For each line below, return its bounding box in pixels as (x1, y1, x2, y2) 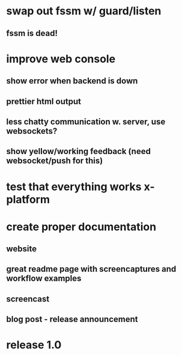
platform (6, 192, 50, 206)
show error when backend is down (6, 76, 138, 86)
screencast (6, 294, 50, 304)
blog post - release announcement (6, 314, 138, 324)
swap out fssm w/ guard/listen (6, 4, 162, 18)
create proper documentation (6, 220, 157, 233)
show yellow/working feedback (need (6, 146, 151, 157)
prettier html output (6, 96, 81, 106)
